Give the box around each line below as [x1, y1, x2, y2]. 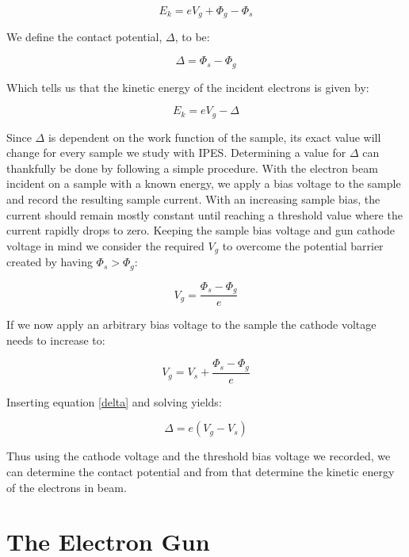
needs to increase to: [6, 331, 105, 348]
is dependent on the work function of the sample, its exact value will [48, 128, 381, 145]
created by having [6, 254, 93, 270]
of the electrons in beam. [6, 479, 127, 495]
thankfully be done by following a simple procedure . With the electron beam [6, 159, 378, 176]
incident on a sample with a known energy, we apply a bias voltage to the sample [6, 175, 401, 192]
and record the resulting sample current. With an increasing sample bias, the [6, 190, 380, 207]
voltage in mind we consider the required [6, 237, 204, 254]
